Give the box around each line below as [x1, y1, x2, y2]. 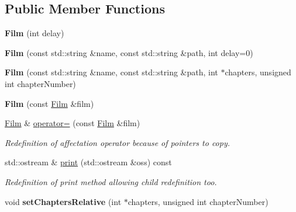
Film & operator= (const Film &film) [5, 117, 140, 129]
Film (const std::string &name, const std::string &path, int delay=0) [5, 46, 253, 58]
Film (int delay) [5, 27, 64, 39]
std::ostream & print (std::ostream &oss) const [5, 156, 172, 168]
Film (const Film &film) [5, 97, 94, 109]
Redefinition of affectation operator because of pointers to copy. [5, 136, 230, 148]
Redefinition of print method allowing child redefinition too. [5, 175, 217, 187]
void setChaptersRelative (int [5, 195, 122, 207]
